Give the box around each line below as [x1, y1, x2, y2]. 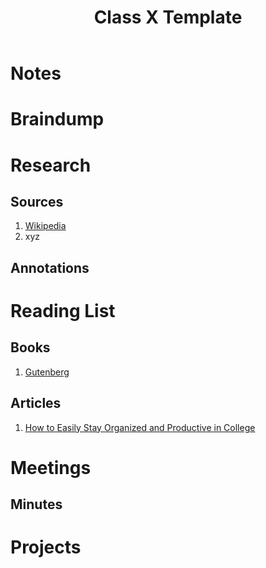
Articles [10, 395, 62, 412]
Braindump [10, 108, 105, 131]
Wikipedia [24, 220, 67, 232]
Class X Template [93, 6, 243, 29]
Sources [10, 193, 64, 210]
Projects [10, 536, 82, 559]
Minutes [10, 496, 63, 513]
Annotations [10, 259, 90, 276]
